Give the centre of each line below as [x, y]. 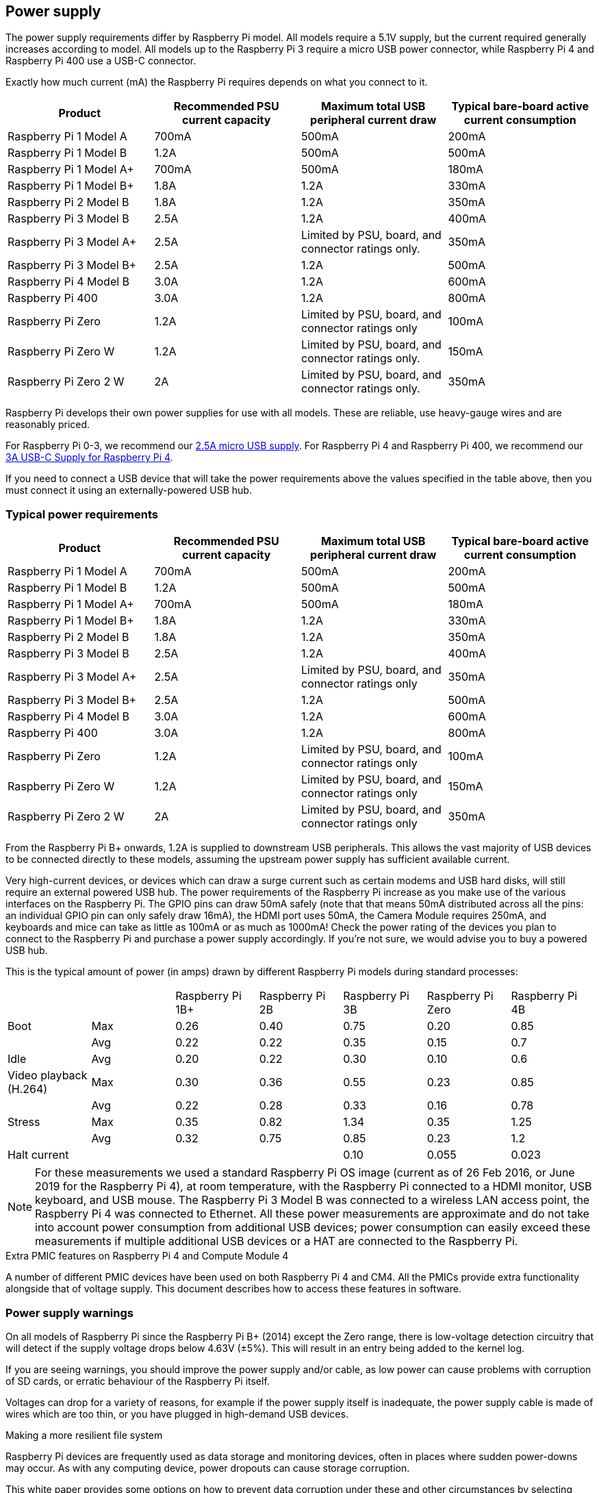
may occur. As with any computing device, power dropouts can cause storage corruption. [208, 1468]
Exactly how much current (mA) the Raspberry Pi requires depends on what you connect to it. [217, 82]
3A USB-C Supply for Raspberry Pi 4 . [89, 457]
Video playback [48, 1076]
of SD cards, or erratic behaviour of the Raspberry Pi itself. [138, 1381]
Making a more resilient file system [84, 1435]
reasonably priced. [48, 425]
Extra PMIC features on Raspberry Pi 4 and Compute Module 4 [147, 1256]
